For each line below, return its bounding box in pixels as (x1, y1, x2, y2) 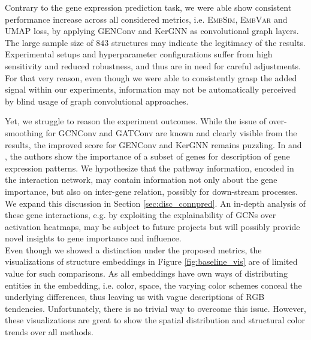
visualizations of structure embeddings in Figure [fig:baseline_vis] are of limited (5, 255, 298, 268)
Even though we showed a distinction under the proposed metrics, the (5, 243, 262, 256)
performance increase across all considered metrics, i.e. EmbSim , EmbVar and (5, 13, 288, 25)
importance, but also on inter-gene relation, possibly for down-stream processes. (5, 185, 298, 197)
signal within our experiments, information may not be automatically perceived (5, 83, 297, 96)
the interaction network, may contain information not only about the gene (5, 173, 277, 186)
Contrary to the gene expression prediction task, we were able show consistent (5, 1, 292, 13)
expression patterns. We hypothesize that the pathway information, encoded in (5, 161, 294, 174)
